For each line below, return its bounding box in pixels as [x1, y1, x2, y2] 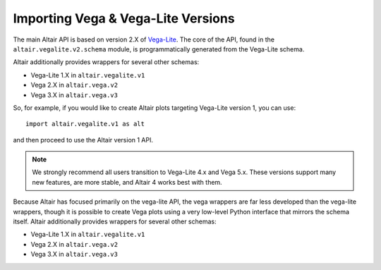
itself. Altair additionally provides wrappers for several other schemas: [13, 217, 217, 226]
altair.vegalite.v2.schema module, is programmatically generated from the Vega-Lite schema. [13, 44, 305, 53]
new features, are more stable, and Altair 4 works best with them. [32, 178, 222, 186]
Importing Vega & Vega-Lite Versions [13, 11, 236, 26]
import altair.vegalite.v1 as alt [25, 120, 145, 128]
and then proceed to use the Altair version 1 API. [13, 135, 154, 144]
